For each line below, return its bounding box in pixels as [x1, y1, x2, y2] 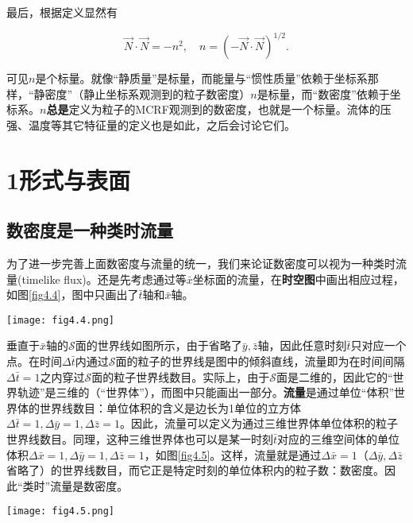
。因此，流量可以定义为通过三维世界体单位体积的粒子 [119, 415, 398, 432]
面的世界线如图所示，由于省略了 [75, 337, 242, 354]
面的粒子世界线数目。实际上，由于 [91, 368, 270, 385]
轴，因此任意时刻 [257, 337, 347, 354]
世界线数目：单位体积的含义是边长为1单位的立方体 [39, 399, 301, 416]
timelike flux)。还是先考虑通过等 [21, 270, 187, 287]
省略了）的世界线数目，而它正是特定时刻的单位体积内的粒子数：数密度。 [6, 462, 384, 478]
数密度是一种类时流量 [6, 218, 173, 242]
